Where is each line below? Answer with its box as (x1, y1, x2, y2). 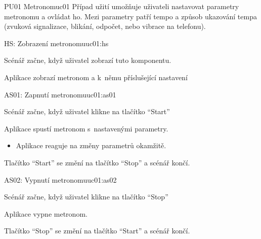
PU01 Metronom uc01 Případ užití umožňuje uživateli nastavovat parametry (4, 1, 239, 11)
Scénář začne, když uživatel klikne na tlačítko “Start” (4, 106, 170, 117)
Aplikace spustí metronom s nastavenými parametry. (4, 123, 168, 133)
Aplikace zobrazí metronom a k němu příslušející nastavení (4, 72, 188, 82)
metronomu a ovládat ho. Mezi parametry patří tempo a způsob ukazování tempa (4, 11, 257, 21)
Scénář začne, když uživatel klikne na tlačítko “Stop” (4, 191, 168, 202)
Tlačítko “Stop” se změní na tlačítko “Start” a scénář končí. (4, 225, 190, 236)
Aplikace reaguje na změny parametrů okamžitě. (16, 140, 166, 151)
